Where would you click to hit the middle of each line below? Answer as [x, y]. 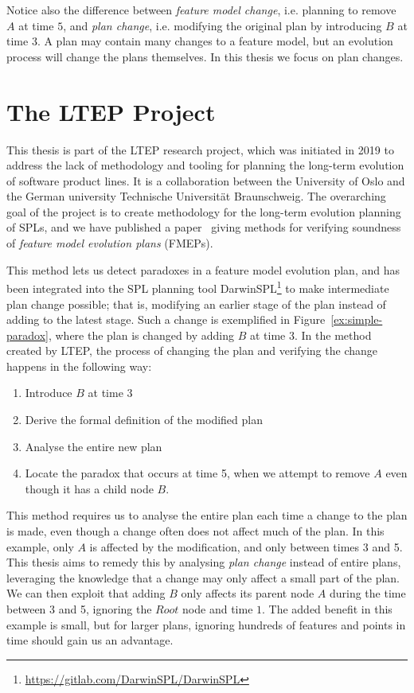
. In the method [333, 335]
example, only [40, 546]
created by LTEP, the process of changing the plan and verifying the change [192, 350]
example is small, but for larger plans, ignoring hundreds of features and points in [206, 624]
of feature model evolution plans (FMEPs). [110, 243]
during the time [367, 593]
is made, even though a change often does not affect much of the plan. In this [195, 531]
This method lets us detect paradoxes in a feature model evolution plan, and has [203, 269]
